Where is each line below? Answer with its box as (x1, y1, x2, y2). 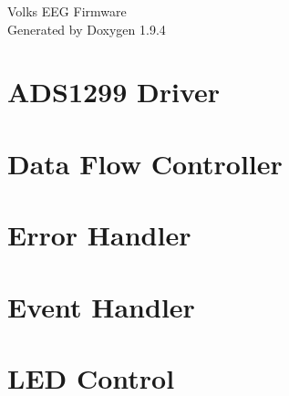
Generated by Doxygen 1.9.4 (7, 19, 166, 38)
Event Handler (7, 287, 195, 325)
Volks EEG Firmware (7, 2, 127, 20)
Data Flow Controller (7, 144, 283, 182)
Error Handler (7, 216, 191, 254)
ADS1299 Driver (7, 73, 221, 110)
